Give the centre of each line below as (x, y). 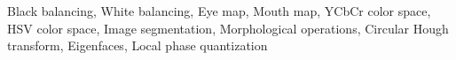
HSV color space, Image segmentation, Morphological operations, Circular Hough (228, 28)
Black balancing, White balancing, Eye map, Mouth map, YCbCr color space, (219, 11)
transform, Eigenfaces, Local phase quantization (138, 45)
